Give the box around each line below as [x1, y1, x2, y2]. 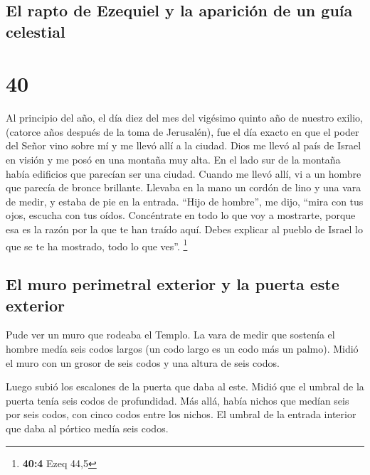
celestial [6, 20, 65, 42]
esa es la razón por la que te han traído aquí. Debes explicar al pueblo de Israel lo [6, 222, 363, 237]
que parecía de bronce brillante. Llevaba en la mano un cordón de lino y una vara [6, 180, 361, 195]
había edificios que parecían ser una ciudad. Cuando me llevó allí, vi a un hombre [6, 166, 361, 181]
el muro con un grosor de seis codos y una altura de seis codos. [6, 355, 280, 370]
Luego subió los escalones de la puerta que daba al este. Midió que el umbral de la [6, 379, 364, 394]
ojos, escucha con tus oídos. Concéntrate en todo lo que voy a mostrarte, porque [6, 208, 356, 223]
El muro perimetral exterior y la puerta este [6, 273, 339, 295]
